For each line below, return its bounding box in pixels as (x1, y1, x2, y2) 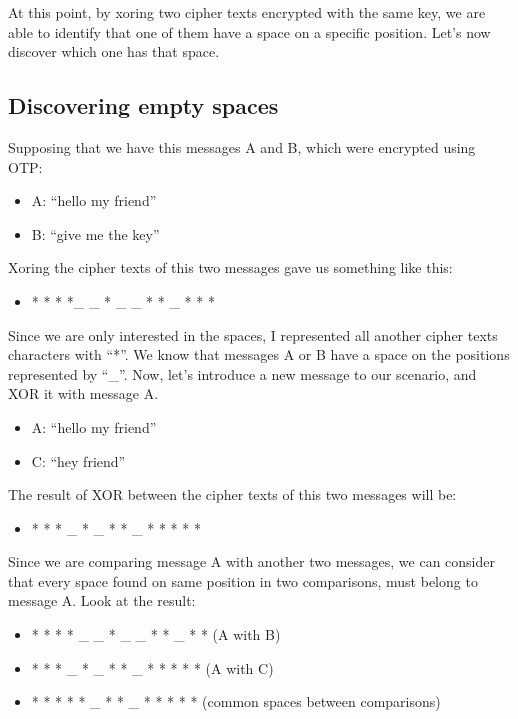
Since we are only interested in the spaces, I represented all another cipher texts (8, 324, 498, 345)
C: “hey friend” (31, 450, 126, 471)
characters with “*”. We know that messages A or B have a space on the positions (8, 344, 510, 365)
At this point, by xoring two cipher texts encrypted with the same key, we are (8, 2, 486, 22)
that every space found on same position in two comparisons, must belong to (8, 570, 478, 591)
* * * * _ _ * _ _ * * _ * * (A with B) (31, 624, 281, 645)
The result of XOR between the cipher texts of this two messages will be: (8, 484, 457, 505)
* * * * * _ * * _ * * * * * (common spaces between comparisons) (31, 691, 441, 712)
